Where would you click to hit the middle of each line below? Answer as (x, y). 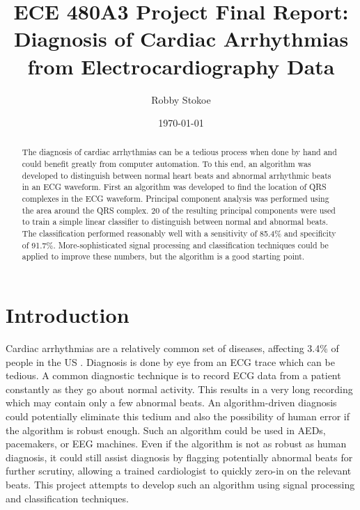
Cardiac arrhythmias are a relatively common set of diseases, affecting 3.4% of (172, 348)
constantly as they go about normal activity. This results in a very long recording (179, 389)
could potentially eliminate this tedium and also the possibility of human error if (178, 416)
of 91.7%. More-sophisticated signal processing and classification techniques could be (175, 245)
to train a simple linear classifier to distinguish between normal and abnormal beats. (175, 222)
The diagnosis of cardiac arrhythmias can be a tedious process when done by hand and (179, 152)
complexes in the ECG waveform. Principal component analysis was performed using (175, 199)
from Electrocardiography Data (181, 66)
